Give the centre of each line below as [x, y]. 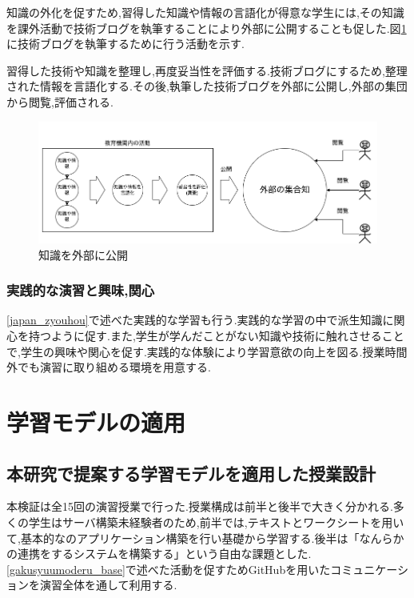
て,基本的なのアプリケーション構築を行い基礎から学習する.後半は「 [183, 538]
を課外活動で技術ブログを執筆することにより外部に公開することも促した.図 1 [207, 28]
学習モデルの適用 [96, 421]
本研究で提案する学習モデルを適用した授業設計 [191, 473]
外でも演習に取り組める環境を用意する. [109, 367]
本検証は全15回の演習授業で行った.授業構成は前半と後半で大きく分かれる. [200, 506]
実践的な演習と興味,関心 [81, 290]
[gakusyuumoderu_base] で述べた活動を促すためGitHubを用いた [169, 569]
